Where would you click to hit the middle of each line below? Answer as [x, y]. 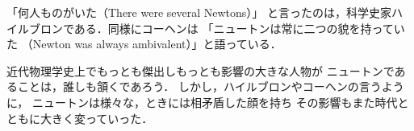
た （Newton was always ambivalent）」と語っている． [144, 44]
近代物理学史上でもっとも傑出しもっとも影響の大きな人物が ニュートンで [201, 70]
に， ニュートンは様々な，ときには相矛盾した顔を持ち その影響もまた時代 [202, 102]
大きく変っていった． [96, 118]
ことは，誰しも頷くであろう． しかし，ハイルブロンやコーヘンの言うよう [211, 86]
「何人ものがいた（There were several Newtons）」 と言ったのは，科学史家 [199, 12]
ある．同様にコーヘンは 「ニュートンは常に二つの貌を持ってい [239, 28]
